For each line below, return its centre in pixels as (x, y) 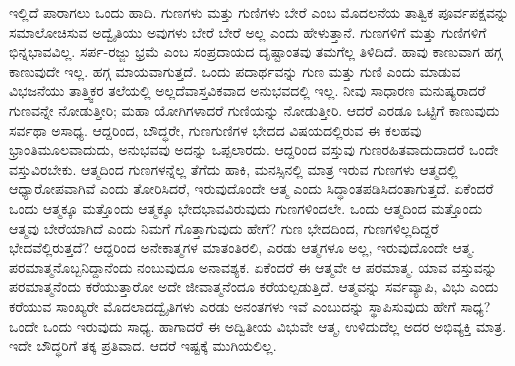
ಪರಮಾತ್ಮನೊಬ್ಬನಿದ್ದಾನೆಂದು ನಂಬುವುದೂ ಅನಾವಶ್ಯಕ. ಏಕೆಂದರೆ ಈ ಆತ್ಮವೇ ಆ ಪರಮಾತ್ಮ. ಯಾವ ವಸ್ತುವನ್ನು (253, 266)
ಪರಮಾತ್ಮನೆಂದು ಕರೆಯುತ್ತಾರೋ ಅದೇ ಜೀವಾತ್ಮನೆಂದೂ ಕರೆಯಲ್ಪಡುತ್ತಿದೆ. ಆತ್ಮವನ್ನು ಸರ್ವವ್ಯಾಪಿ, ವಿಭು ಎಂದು (254, 286)
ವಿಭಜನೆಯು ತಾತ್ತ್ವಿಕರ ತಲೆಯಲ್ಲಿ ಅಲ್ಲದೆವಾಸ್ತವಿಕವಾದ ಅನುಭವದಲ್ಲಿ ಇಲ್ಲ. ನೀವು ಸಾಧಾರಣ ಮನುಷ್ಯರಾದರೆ (247, 90)
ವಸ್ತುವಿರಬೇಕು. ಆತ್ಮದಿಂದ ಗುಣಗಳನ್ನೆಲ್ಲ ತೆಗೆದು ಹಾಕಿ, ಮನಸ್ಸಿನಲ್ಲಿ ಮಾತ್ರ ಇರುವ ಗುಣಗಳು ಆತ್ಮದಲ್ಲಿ (233, 168)
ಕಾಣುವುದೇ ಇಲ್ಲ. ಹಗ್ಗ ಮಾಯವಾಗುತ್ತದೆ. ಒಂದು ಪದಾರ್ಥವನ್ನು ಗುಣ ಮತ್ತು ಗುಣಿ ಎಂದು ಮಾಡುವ (235, 70)
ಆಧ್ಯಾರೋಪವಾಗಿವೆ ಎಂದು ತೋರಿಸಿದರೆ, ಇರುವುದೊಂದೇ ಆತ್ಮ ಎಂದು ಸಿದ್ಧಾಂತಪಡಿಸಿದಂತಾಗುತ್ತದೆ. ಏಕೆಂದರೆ (251, 188)
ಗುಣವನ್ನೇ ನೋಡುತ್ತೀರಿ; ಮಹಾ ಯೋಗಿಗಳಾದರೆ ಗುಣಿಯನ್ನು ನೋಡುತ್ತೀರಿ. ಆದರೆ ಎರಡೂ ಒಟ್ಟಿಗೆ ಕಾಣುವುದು (254, 109)
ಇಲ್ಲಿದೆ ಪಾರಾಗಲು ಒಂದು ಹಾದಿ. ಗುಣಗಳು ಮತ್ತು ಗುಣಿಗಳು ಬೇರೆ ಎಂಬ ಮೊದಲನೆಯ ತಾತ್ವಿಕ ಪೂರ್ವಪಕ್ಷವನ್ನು (259, 12)
